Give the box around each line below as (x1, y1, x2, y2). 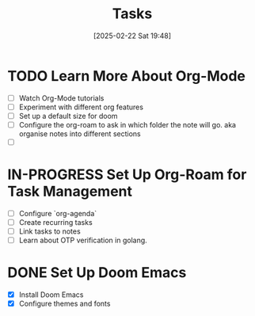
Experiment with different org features (18, 102, 144, 112)
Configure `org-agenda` (18, 208, 97, 218)
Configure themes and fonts (18, 299, 111, 309)
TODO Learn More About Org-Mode (7, 67, 246, 85)
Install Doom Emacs (18, 290, 84, 299)
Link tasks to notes (18, 227, 81, 236)
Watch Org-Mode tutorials (18, 93, 105, 103)
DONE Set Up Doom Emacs (7, 264, 187, 282)
